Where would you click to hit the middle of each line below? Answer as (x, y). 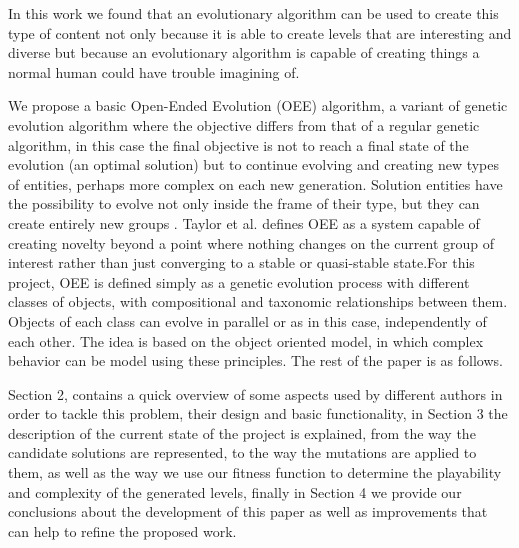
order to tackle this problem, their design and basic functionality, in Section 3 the (258, 413)
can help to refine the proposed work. (122, 530)
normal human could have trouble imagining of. (154, 71)
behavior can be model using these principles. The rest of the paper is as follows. (255, 360)
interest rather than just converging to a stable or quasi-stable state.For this (241, 262)
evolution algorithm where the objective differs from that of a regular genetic (244, 124)
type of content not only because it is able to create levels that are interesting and (260, 32)
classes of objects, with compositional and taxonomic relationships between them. (258, 301)
